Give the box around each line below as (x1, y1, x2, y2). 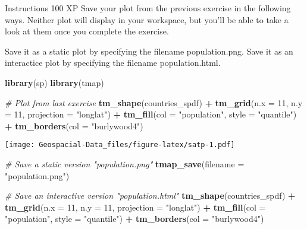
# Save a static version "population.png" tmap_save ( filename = (5, 158, 245, 170)
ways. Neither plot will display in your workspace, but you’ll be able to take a (5, 13, 289, 26)
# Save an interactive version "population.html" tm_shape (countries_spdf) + (5, 189, 296, 202)
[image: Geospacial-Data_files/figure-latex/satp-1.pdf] (5, 141, 235, 150)
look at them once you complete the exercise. (5, 25, 169, 37)
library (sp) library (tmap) (5, 76, 104, 88)
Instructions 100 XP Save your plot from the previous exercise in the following (5, 2, 291, 14)
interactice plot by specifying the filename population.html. (5, 56, 221, 69)
